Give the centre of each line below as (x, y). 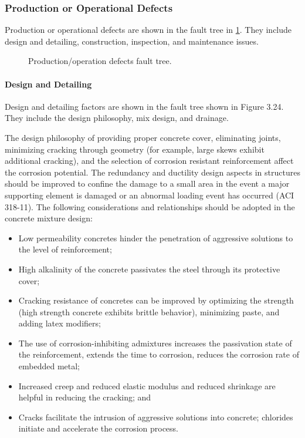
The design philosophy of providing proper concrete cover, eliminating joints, (143, 137)
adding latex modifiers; (60, 323)
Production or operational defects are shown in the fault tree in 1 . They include (148, 30)
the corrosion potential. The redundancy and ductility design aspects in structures (152, 172)
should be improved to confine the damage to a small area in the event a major (147, 183)
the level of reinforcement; (65, 249)
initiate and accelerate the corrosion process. (98, 428)
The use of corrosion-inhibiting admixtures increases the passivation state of (155, 343)
